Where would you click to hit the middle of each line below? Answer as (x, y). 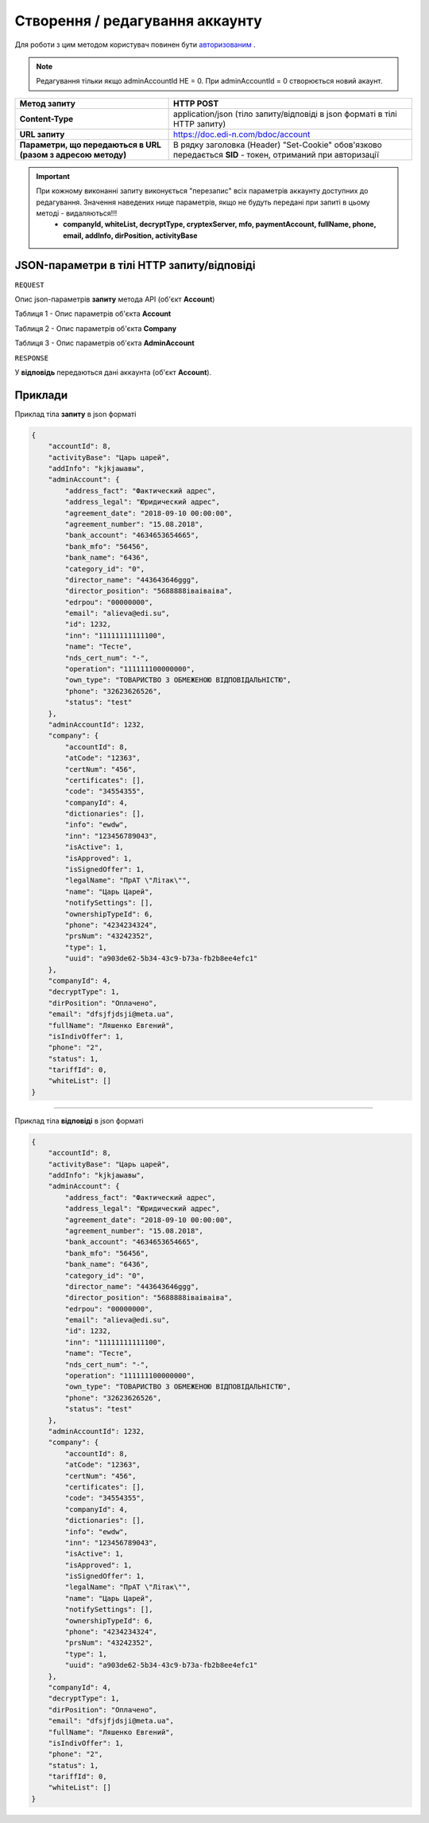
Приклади (41, 395)
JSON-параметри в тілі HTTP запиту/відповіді (135, 265)
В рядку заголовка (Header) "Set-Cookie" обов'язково (278, 145)
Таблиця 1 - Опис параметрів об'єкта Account (93, 314)
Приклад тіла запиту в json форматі (75, 414)
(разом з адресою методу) (73, 154)
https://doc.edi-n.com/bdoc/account (242, 134)
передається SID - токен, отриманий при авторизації (276, 154)
